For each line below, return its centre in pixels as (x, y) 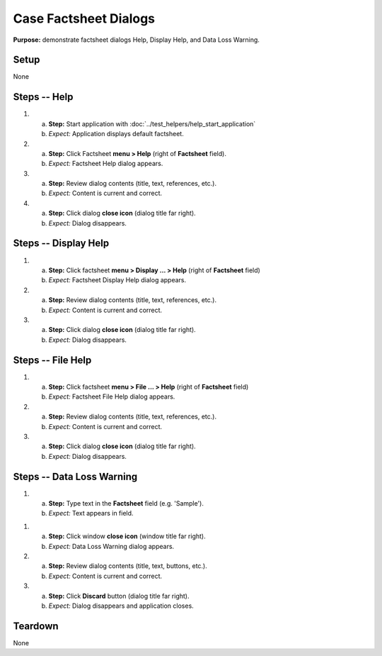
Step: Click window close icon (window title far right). (127, 536)
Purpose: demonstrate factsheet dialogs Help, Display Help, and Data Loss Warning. (136, 40)
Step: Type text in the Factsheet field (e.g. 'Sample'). (126, 504)
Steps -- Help (43, 97)
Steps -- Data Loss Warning (75, 476)
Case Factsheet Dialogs (84, 18)
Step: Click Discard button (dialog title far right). (119, 596)
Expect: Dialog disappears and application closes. (121, 606)
